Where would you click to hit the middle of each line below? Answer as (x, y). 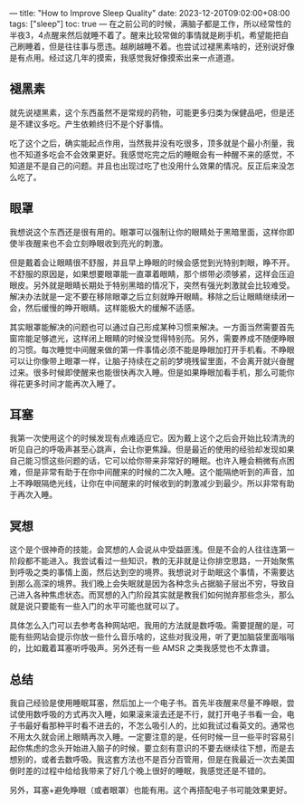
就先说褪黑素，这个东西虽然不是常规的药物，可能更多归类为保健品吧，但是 (148, 112)
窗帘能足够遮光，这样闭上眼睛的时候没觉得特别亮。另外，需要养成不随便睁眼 (152, 338)
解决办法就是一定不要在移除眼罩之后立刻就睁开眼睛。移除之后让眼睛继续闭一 (152, 296)
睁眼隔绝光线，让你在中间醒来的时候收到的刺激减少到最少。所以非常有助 (160, 483)
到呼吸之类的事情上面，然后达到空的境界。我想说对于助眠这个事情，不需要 (148, 572)
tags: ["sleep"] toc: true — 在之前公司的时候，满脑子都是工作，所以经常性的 (151, 24)
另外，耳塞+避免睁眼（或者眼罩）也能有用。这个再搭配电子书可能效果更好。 (151, 790)
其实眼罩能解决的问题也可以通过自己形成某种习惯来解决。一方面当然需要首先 (152, 327)
